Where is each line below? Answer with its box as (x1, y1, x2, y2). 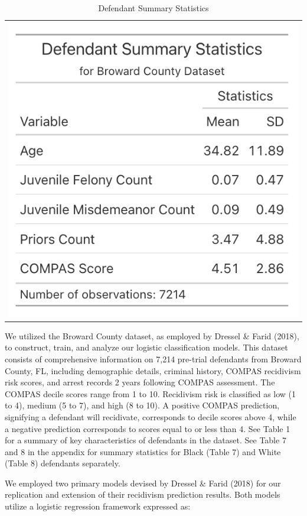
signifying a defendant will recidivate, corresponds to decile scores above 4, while (5, 410, 296, 423)
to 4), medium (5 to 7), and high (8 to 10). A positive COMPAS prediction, (5, 399, 280, 411)
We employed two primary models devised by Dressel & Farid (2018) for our (5, 476, 281, 489)
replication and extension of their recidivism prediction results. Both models (5, 488, 280, 501)
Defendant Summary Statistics (98, 2, 209, 14)
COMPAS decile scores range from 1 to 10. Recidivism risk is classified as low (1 (5, 387, 296, 400)
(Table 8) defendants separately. (5, 457, 120, 469)
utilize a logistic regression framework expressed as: (5, 500, 191, 512)
